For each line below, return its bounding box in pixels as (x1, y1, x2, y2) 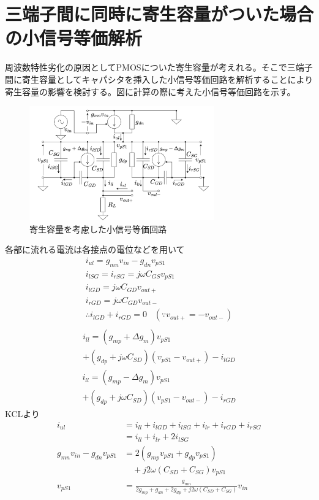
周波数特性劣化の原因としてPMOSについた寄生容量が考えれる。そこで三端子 (5, 61, 313, 74)
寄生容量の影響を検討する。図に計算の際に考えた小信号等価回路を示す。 (5, 85, 296, 98)
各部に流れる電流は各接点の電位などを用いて (5, 243, 185, 256)
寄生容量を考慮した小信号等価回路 (29, 222, 167, 235)
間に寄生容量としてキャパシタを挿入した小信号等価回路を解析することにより (5, 72, 313, 85)
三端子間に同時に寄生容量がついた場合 (5, 1, 314, 26)
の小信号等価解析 (5, 25, 143, 50)
